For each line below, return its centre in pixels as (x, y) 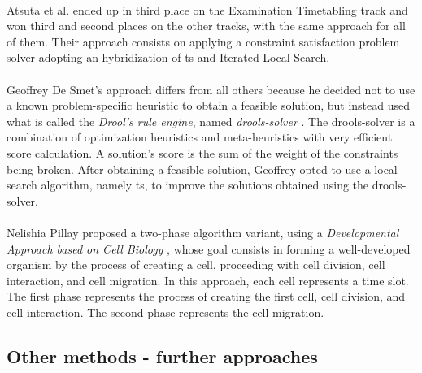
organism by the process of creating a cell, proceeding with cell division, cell (196, 265)
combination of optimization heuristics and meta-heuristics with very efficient (200, 137)
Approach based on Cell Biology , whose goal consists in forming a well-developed (209, 248)
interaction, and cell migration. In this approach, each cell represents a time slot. (208, 280)
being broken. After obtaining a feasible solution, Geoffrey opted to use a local (202, 169)
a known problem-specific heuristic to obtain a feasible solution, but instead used (209, 105)
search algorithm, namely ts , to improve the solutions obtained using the (188, 185)
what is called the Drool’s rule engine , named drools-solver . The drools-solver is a (211, 121)
